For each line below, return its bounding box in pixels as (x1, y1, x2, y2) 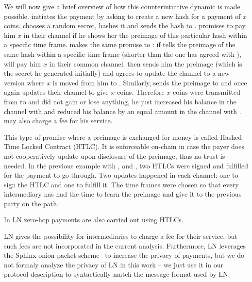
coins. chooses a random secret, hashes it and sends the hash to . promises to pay (4, 20, 246, 31)
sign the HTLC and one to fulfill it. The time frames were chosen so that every (4, 179, 239, 189)
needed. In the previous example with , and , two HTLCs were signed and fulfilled (4, 160, 248, 170)
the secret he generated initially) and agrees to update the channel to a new (4, 68, 230, 78)
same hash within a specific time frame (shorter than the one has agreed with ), (4, 49, 241, 59)
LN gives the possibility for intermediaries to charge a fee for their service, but (4, 231, 237, 241)
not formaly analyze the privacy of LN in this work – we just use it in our (4, 259, 224, 269)
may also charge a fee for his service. (4, 116, 113, 126)
